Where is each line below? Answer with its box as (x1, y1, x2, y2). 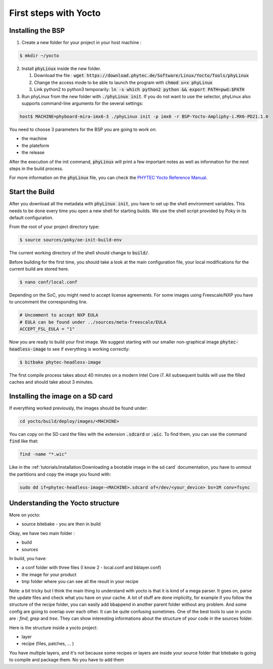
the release (21, 150, 45, 156)
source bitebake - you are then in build (21, 521, 101, 527)
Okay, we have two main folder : (9, 530, 75, 536)
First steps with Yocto (9, 7, 101, 18)
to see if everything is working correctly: (47, 346, 130, 352)
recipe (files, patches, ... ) (21, 641, 74, 647)
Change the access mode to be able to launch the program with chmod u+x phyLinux (34, 80, 213, 85)
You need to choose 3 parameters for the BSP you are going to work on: (9, 126, 157, 132)
